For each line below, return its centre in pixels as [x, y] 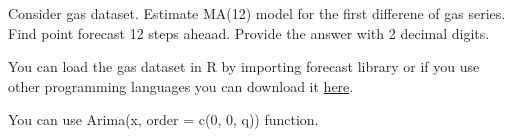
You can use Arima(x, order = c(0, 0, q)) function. [163, 119]
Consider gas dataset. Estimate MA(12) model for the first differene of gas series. [257, 13]
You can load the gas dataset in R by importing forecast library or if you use [244, 66]
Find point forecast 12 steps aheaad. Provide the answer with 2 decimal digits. [249, 32]
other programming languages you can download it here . [181, 85]
